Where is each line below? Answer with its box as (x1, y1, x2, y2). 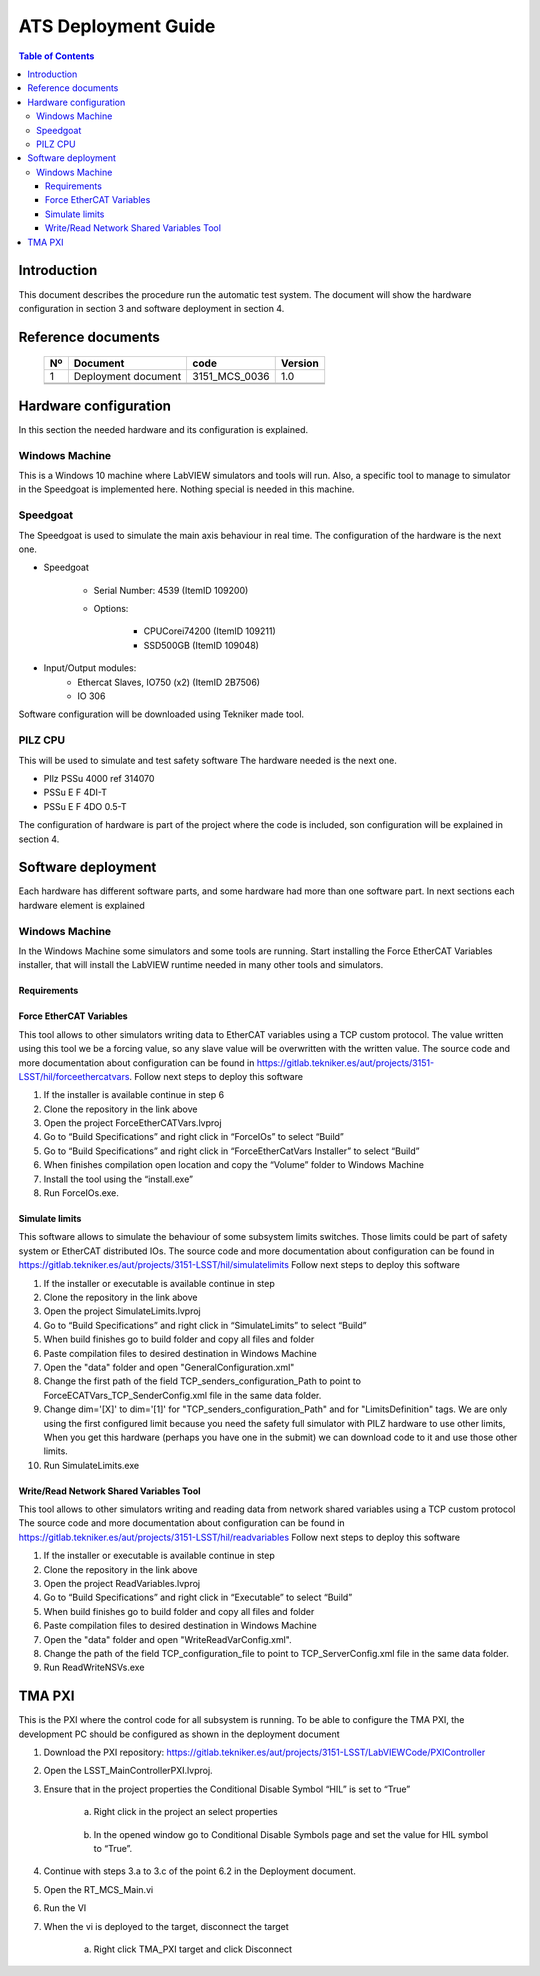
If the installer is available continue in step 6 (43, 1089, 225, 1101)
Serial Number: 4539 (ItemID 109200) (93, 584, 249, 596)
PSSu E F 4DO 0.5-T (43, 800, 127, 812)
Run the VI (43, 1902, 87, 1914)
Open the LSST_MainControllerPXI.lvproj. (43, 1765, 214, 1777)
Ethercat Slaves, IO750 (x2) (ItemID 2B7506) (77, 676, 260, 688)
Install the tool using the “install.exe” (43, 1173, 194, 1185)
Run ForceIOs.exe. (43, 1187, 120, 1199)
